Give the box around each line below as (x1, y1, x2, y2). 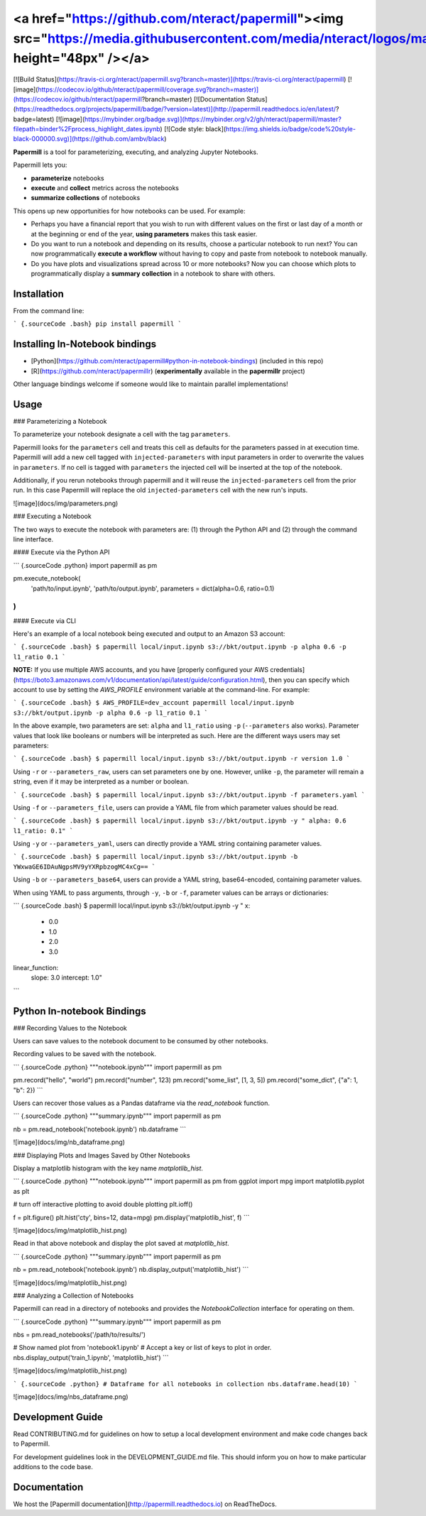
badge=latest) (13, 114, 55, 123)
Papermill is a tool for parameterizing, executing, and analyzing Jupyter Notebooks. (13, 148, 258, 156)
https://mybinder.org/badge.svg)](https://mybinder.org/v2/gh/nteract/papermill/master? (84, 114, 342, 123)
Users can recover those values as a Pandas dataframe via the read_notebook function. (13, 1099, 270, 1107)
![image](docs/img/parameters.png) (13, 499, 119, 507)
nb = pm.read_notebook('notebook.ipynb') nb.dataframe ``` (13, 1125, 186, 1133)
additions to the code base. (13, 1463, 94, 1471)
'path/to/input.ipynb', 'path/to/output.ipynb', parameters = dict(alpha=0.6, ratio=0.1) (31, 584, 275, 593)
